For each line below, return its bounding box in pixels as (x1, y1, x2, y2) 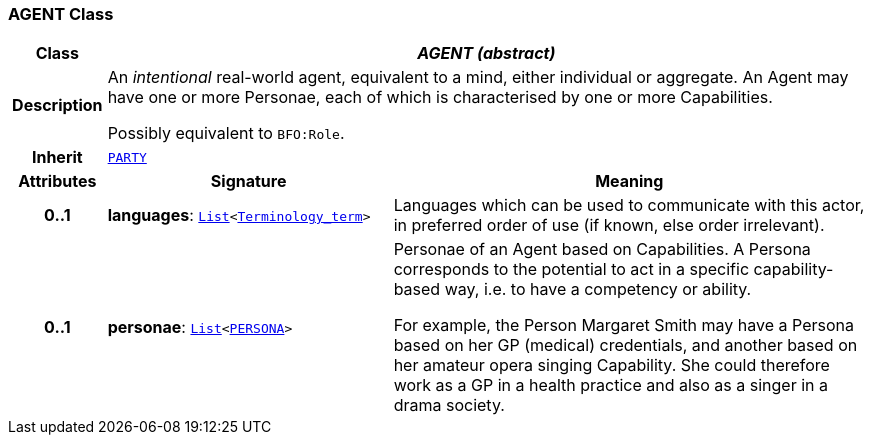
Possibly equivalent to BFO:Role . (107, 123, 345, 144)
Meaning (595, 171, 664, 192)
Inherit (31, 147, 83, 168)
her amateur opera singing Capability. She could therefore (393, 355, 830, 376)
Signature (210, 171, 287, 192)
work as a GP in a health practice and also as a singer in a (393, 375, 829, 396)
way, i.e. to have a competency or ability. (444, 279, 752, 300)
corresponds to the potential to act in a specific (393, 259, 750, 280)
